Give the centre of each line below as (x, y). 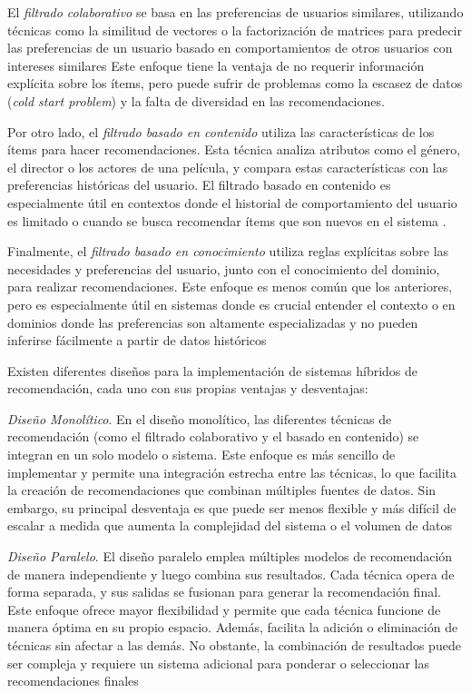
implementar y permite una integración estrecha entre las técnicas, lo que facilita (232, 472)
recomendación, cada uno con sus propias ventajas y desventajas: (188, 388)
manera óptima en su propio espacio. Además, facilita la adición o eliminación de (233, 627)
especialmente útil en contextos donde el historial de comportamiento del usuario (232, 202)
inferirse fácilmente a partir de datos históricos (137, 340)
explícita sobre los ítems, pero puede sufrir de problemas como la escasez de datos (235, 83)
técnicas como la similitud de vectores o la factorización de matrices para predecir (235, 30)
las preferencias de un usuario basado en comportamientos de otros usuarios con (230, 48)
